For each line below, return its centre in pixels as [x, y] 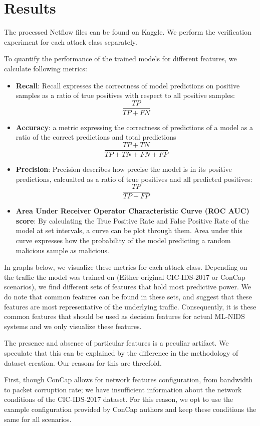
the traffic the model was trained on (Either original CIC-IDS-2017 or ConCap [125, 277]
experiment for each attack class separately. [71, 41]
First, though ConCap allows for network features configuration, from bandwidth [128, 380]
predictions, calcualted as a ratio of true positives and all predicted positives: [134, 179]
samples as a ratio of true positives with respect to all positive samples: [125, 95]
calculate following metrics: [46, 68]
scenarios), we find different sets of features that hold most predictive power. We [127, 287]
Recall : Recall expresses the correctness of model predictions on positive [128, 85]
